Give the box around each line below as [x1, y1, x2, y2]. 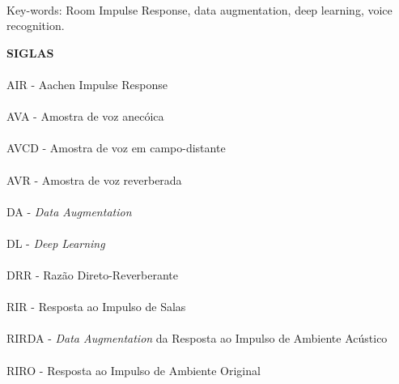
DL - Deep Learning [6, 234, 105, 251]
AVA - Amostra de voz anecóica [6, 108, 164, 125]
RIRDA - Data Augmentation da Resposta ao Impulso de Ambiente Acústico [6, 330, 388, 347]
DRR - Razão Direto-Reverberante [6, 267, 179, 284]
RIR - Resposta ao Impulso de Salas [6, 298, 186, 315]
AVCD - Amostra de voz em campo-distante [6, 139, 226, 156]
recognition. [6, 17, 65, 34]
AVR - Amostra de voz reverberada [6, 171, 182, 188]
